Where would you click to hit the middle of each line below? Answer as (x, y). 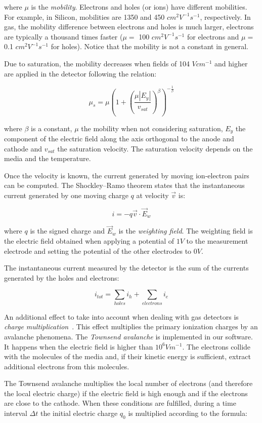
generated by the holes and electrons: (62, 277)
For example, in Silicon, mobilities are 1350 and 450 (84, 16)
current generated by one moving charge (66, 195)
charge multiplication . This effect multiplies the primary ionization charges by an (131, 326)
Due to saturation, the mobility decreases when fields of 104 (97, 63)
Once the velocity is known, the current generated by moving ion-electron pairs (127, 175)
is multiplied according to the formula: (188, 413)
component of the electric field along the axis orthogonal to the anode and (119, 138)
